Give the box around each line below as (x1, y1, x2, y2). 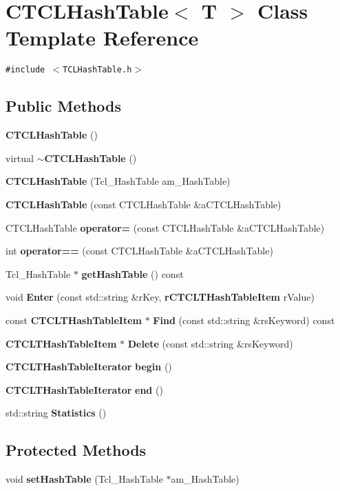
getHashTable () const (81, 266, 184, 281)
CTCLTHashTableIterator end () (6, 382, 163, 397)
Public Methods (6, 95, 122, 117)
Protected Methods (6, 439, 147, 461)
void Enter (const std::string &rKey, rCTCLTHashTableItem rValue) (6, 290, 315, 304)
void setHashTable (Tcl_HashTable (6, 472, 163, 486)
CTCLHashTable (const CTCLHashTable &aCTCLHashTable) (6, 197, 281, 211)
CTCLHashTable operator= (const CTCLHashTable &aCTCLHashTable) (6, 220, 325, 234)
